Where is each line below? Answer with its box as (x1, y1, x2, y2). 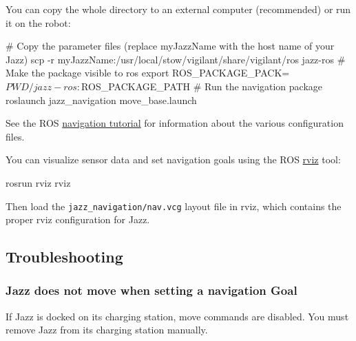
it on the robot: (6, 15, 71, 30)
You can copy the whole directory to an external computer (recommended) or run (6, 2, 351, 16)
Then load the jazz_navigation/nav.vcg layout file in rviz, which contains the (6, 198, 342, 213)
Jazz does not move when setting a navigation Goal (6, 282, 297, 299)
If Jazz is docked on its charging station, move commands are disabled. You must (6, 309, 349, 323)
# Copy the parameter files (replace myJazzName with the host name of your (6, 39, 335, 53)
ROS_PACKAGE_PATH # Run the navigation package (81, 79, 323, 93)
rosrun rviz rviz (6, 175, 71, 189)
